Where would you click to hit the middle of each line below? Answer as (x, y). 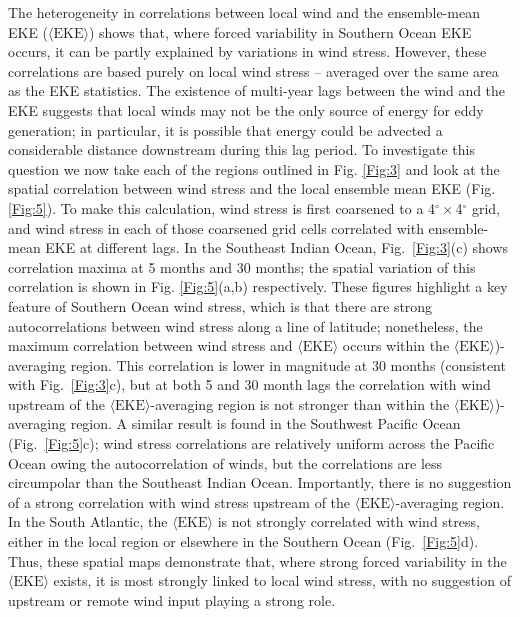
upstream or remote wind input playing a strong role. (172, 599)
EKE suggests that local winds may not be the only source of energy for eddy (246, 109)
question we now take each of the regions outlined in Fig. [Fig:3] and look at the (254, 168)
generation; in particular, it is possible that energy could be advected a (225, 129)
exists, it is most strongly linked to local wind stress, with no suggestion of (282, 580)
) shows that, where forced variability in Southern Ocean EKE (280, 31)
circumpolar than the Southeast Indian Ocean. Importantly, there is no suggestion (260, 482)
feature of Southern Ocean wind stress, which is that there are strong (220, 305)
